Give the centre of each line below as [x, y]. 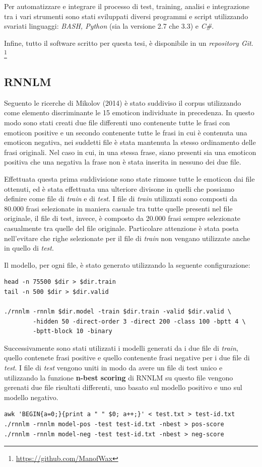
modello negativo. [31, 397]
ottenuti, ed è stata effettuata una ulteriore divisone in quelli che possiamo [119, 188]
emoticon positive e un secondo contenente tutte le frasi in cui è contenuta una [126, 132]
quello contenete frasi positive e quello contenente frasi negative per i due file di [127, 358]
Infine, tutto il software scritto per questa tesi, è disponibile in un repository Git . [129, 43]
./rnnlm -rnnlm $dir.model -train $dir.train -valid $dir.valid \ [118, 312]
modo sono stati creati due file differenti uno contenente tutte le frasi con [117, 123]
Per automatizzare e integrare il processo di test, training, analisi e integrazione [127, 6]
